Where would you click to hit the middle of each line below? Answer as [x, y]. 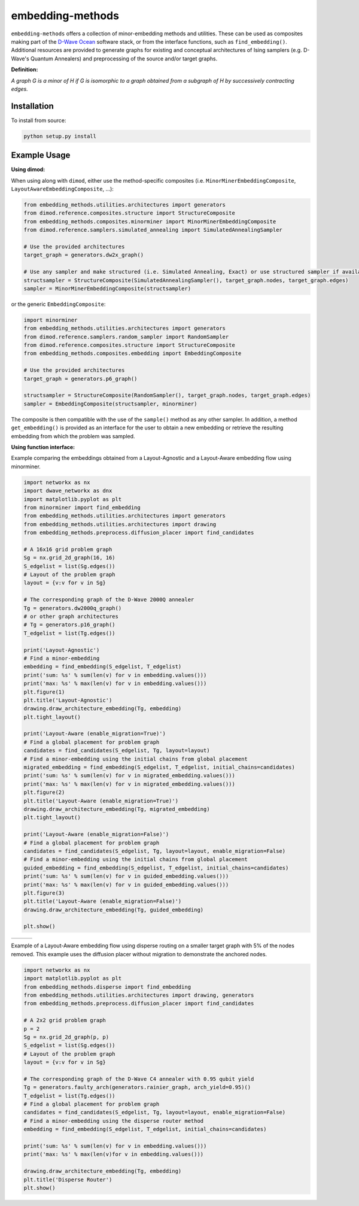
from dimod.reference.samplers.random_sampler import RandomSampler [126, 337]
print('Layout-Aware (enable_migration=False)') [96, 834]
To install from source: [39, 120]
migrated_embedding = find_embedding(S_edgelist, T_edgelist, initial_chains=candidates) [159, 767]
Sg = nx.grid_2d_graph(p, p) [66, 1037]
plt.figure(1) [44, 692]
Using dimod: [28, 169]
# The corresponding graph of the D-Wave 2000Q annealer [109, 600]
